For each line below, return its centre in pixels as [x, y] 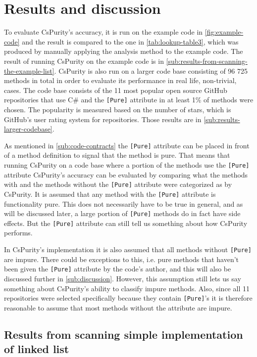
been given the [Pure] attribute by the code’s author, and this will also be [118, 269]
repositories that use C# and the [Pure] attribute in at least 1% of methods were [129, 100]
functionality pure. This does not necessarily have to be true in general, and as [124, 203]
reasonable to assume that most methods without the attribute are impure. [118, 307]
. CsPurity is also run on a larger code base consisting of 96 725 [151, 70]
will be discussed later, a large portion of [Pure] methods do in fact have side [122, 213]
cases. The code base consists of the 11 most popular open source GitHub [116, 90]
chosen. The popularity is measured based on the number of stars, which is [118, 109]
